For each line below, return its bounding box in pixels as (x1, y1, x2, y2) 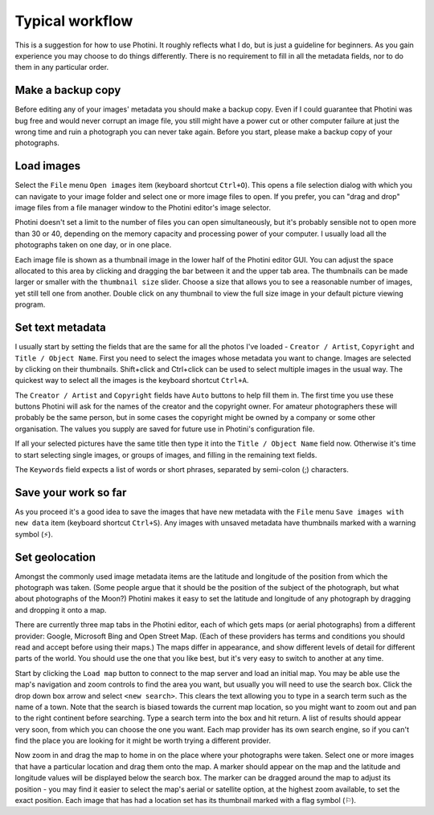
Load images (14, 159, 80, 173)
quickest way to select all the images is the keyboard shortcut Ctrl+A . (14, 376, 249, 385)
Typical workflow (14, 12, 133, 30)
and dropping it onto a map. (14, 605, 107, 614)
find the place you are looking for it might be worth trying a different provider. (14, 736, 271, 746)
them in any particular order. (14, 63, 108, 72)
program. (14, 300, 46, 309)
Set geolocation (14, 550, 96, 564)
